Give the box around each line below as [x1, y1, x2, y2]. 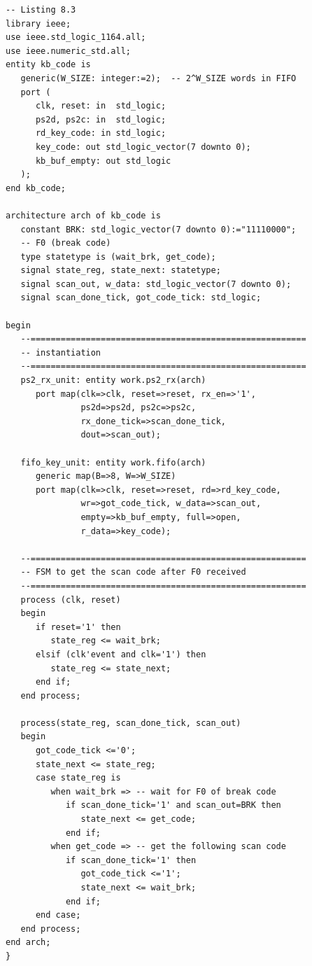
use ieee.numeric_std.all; [6, 45, 131, 56]
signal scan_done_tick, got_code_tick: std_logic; [20, 293, 262, 303]
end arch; [6, 937, 51, 948]
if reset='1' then [35, 622, 121, 632]
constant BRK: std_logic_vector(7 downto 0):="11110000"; [20, 224, 297, 234]
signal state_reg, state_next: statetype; [20, 265, 221, 276]
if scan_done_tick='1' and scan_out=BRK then [65, 800, 281, 811]
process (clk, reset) [20, 594, 121, 605]
